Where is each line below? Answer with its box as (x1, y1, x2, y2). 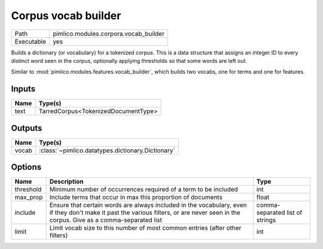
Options (11, 162, 42, 172)
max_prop (14, 193, 43, 202)
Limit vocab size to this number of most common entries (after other (49, 224, 242, 232)
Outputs (11, 123, 42, 133)
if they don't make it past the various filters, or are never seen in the (49, 208, 240, 217)
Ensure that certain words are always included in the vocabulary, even (49, 201, 248, 209)
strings (256, 216, 276, 224)
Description (49, 177, 84, 186)
